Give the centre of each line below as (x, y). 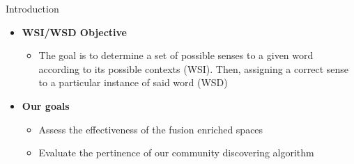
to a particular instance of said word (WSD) (133, 82)
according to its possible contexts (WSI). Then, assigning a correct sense (194, 68)
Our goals (46, 105)
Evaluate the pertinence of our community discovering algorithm (176, 153)
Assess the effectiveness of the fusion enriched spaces (151, 129)
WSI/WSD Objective (74, 32)
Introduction (32, 8)
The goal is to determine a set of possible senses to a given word (176, 55)
